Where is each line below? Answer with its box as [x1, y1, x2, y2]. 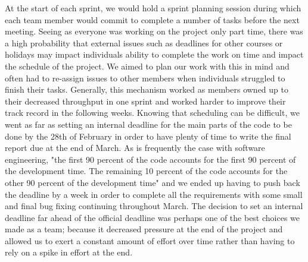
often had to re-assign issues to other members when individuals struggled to [5, 71, 285, 84]
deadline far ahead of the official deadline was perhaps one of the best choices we [5, 211, 300, 223]
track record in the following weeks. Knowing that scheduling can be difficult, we [5, 106, 300, 119]
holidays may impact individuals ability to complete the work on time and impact [5, 48, 304, 61]
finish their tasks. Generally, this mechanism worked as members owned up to [5, 83, 288, 96]
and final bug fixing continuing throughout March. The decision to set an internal [5, 200, 303, 212]
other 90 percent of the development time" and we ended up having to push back [5, 176, 300, 188]
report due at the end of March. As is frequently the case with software [5, 141, 265, 154]
